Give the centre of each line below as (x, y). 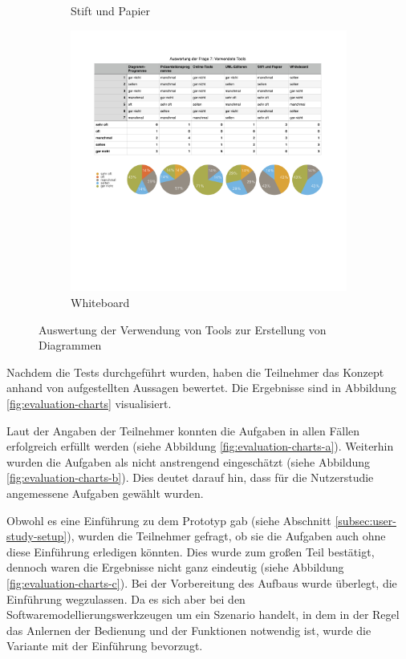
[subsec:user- (365, 520)
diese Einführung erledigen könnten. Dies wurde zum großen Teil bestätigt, (191, 551)
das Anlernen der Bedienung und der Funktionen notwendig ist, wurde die (189, 630)
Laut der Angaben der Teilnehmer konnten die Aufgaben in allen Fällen (183, 430)
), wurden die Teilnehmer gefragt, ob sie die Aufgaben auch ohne (226, 536)
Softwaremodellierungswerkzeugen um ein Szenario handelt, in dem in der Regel (203, 615)
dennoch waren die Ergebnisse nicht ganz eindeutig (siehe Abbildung (175, 567)
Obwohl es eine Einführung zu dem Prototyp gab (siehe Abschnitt (169, 520)
